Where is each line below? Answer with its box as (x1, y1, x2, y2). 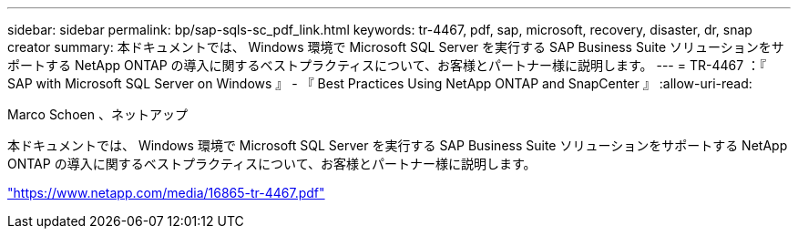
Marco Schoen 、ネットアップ (7, 107, 188, 122)
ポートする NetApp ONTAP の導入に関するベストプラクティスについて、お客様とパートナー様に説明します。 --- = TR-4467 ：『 (7, 57, 767, 73)
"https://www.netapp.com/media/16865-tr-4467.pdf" (7, 185, 325, 200)
